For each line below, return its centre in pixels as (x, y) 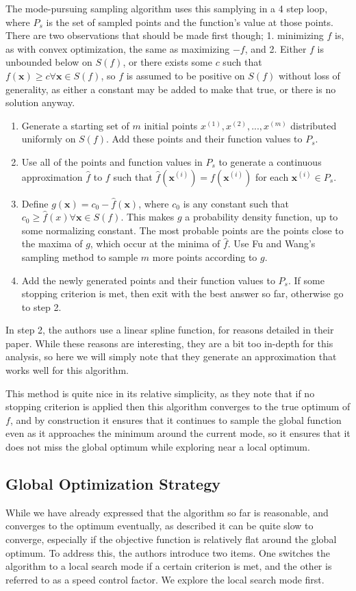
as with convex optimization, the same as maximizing (118, 48)
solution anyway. (40, 102)
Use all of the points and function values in (112, 161)
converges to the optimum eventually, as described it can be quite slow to (160, 526)
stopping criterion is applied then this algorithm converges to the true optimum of (178, 406)
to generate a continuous (270, 161)
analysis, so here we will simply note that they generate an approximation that (171, 356)
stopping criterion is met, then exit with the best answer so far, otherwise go (182, 293)
